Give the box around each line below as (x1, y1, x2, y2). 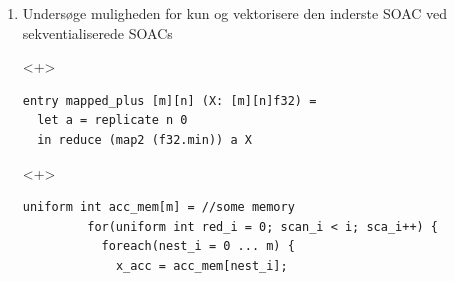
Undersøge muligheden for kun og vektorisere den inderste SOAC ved (22, 3, 448, 23)
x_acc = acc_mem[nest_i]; (115, 258, 288, 273)
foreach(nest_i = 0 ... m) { (101, 239, 295, 254)
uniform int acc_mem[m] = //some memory (22, 200, 295, 215)
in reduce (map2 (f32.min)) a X (37, 132, 252, 147)
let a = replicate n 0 (37, 113, 188, 128)
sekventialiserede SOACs (22, 22, 173, 43)
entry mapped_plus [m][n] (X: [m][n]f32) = (22, 93, 317, 108)
